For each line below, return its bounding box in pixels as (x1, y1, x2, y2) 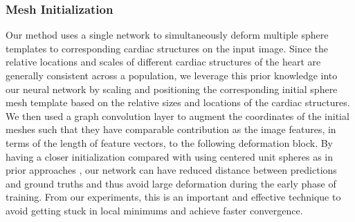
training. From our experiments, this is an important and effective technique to (6, 190, 341, 204)
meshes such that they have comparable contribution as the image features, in (6, 122, 336, 137)
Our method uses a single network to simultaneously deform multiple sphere (6, 28, 329, 42)
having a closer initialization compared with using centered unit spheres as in (6, 149, 334, 163)
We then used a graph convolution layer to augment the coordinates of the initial (6, 108, 349, 123)
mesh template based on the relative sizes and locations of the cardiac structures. (6, 95, 350, 110)
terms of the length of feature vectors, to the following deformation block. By (6, 135, 334, 150)
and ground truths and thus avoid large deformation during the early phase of (6, 176, 336, 190)
